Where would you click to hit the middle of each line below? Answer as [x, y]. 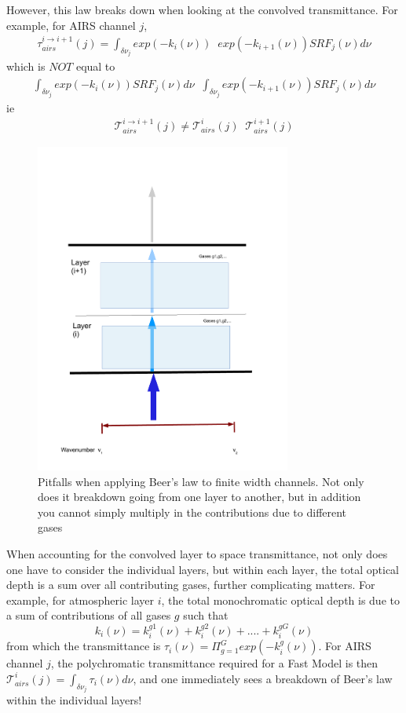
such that [206, 615]
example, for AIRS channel [71, 25]
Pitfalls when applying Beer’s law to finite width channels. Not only [201, 481]
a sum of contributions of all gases [89, 615]
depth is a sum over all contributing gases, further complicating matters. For [191, 585]
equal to [95, 66]
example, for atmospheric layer [80, 600]
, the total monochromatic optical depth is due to [280, 600]
